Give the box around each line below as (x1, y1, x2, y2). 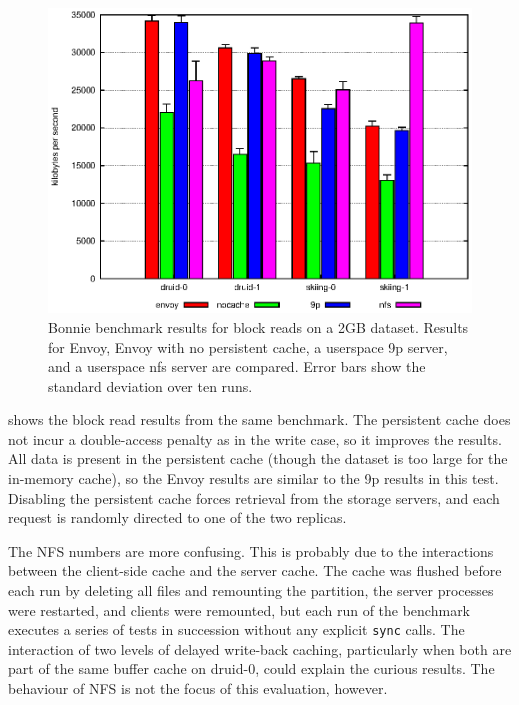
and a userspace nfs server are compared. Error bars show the (48, 356, 426, 377)
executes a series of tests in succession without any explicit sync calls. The (8, 619, 465, 640)
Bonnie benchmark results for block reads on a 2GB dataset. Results (48, 316, 469, 337)
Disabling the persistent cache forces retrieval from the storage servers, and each (8, 487, 500, 508)
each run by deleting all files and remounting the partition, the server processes (8, 580, 494, 601)
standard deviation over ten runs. (48, 375, 253, 396)
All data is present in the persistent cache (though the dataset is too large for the (8, 448, 508, 469)
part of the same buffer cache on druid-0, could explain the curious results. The (8, 658, 495, 679)
